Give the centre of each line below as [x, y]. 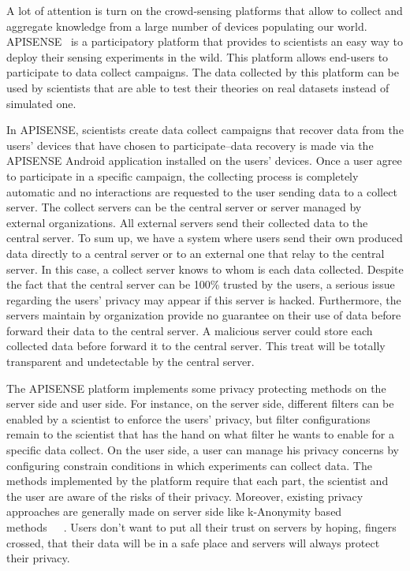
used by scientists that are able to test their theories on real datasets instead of [198, 87]
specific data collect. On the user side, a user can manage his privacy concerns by [203, 450]
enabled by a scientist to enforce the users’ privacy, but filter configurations [188, 418]
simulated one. [41, 103]
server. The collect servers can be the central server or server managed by [184, 207]
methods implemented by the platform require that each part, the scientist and [198, 481]
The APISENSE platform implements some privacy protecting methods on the [196, 388]
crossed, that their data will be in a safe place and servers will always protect [193, 542]
